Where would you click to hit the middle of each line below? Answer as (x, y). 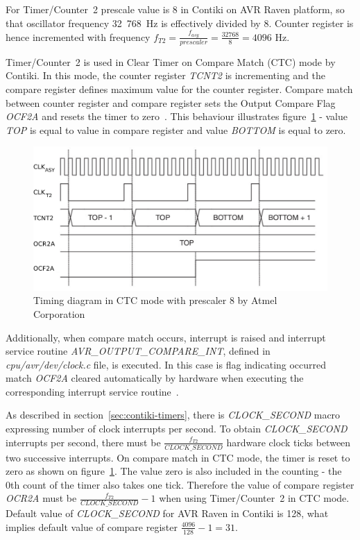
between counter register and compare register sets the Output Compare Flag (171, 102)
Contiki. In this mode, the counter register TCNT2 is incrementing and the (166, 75)
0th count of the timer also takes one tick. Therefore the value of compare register (180, 484)
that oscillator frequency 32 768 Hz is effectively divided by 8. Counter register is (180, 23)
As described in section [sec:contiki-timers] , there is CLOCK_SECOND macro (173, 415)
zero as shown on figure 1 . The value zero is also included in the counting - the (174, 471)
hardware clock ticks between (289, 442)
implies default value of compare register (92, 526)
